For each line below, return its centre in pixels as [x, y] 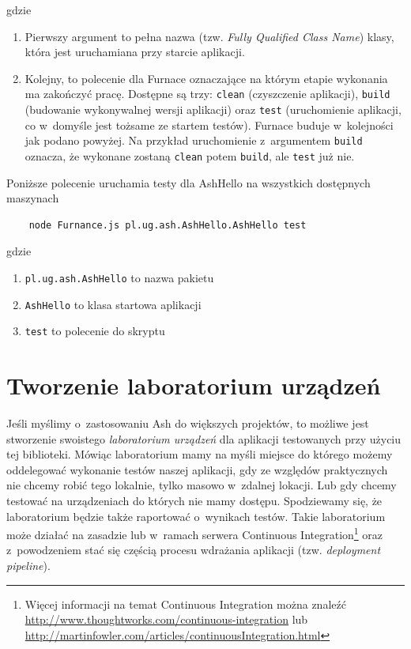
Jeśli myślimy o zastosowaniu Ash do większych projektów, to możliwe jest [188, 423]
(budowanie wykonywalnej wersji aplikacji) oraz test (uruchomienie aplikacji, [213, 109]
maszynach [33, 198]
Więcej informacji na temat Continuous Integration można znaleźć [185, 604]
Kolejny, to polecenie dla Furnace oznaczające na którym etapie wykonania [206, 78]
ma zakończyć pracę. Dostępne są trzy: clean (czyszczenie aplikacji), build [207, 94]
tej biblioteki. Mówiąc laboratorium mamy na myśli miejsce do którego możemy [200, 454]
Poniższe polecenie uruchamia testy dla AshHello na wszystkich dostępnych [189, 182]
